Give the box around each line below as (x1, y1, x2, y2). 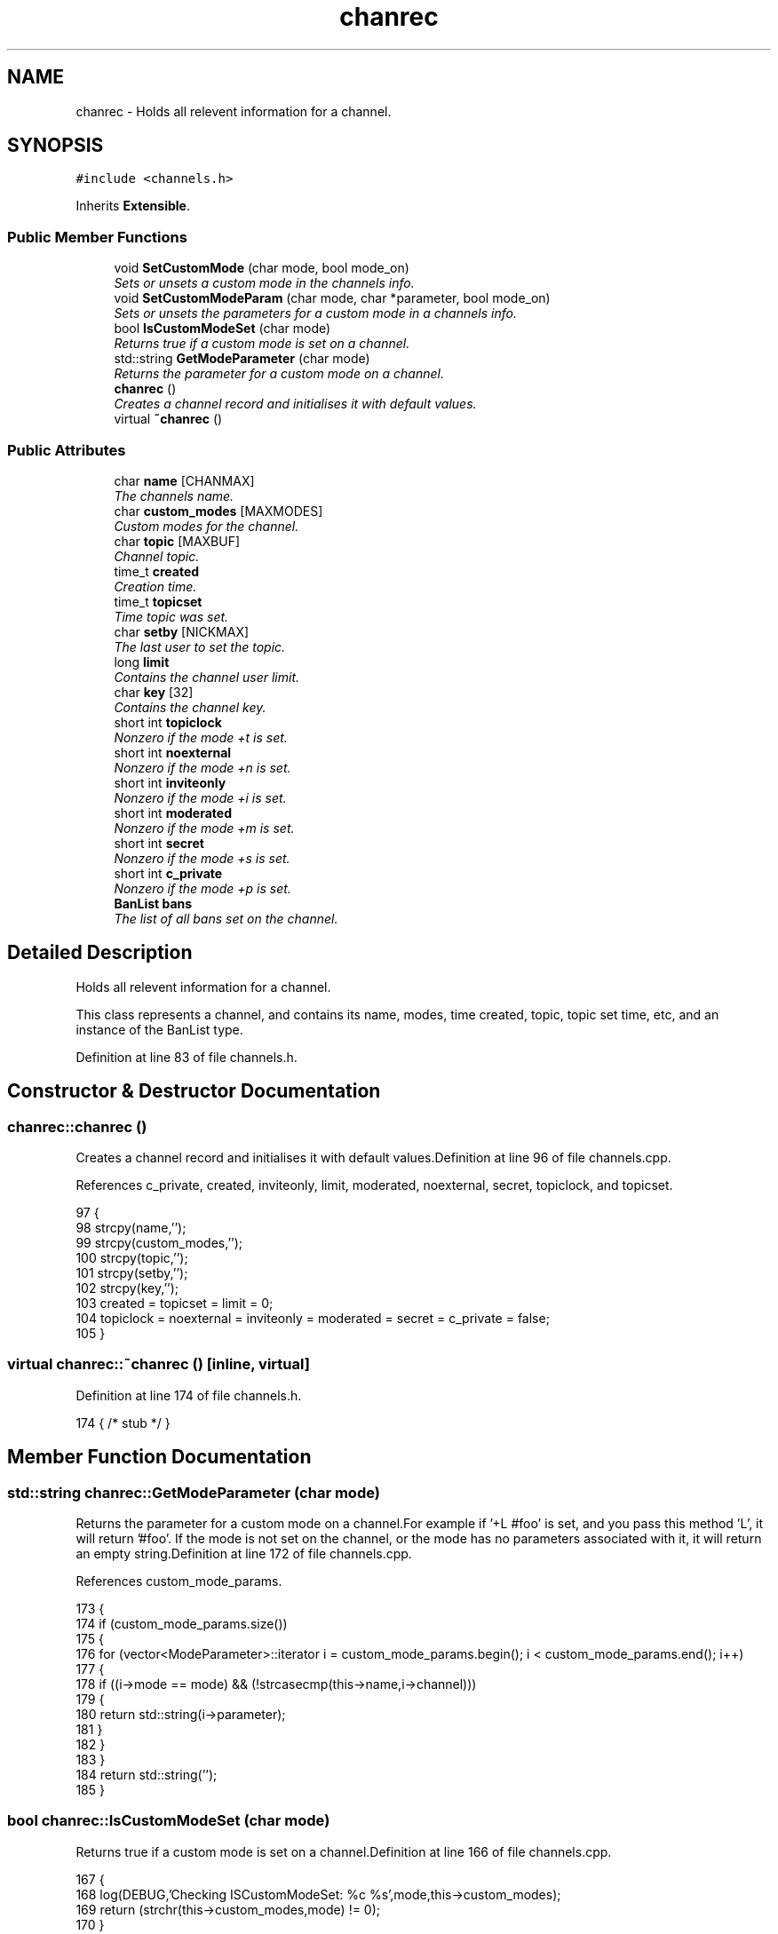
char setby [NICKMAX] (114, 623, 250, 639)
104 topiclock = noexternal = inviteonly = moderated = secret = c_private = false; (75, 1311, 550, 1326)
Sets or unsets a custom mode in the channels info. (114, 275, 415, 291)
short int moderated (114, 805, 232, 820)
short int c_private (114, 865, 223, 881)
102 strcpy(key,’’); (75, 1280, 179, 1296)
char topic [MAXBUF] (114, 533, 241, 549)
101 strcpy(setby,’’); (75, 1265, 188, 1280)
